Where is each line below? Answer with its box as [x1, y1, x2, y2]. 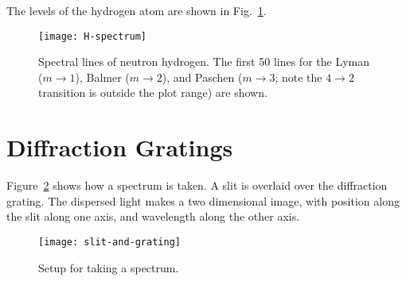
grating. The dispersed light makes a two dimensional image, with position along [6, 192, 400, 209]
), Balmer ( [75, 68, 130, 85]
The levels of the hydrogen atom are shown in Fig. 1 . [6, 2, 267, 18]
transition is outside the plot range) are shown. [38, 84, 267, 101]
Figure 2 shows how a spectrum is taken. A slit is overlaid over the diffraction [6, 177, 388, 194]
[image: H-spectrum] [38, 30, 147, 42]
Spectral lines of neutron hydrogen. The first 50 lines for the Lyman [38, 53, 369, 70]
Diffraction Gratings [6, 131, 233, 164]
